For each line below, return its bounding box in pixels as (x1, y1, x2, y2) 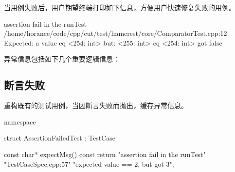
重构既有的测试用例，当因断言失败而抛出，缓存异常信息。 (4, 100, 188, 110)
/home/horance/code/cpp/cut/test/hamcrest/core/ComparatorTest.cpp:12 (4, 28, 227, 38)
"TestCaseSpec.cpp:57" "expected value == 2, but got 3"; (4, 158, 174, 169)
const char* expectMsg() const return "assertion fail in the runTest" (4, 149, 206, 159)
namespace (4, 116, 36, 126)
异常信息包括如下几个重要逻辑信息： (4, 54, 120, 64)
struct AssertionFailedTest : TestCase (4, 133, 115, 143)
